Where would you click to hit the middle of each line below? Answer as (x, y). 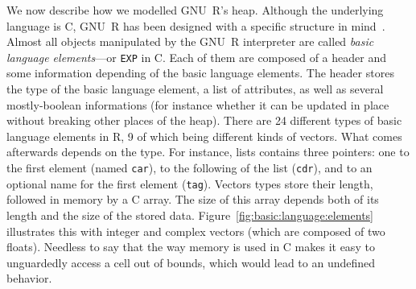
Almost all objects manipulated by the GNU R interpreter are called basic (190, 41)
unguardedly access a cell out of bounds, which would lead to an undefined (191, 262)
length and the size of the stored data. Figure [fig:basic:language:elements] (190, 215)
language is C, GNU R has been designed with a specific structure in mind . (196, 25)
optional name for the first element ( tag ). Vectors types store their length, (190, 183)
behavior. (29, 278)
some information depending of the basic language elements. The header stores (200, 73)
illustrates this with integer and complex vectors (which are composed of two (196, 231)
